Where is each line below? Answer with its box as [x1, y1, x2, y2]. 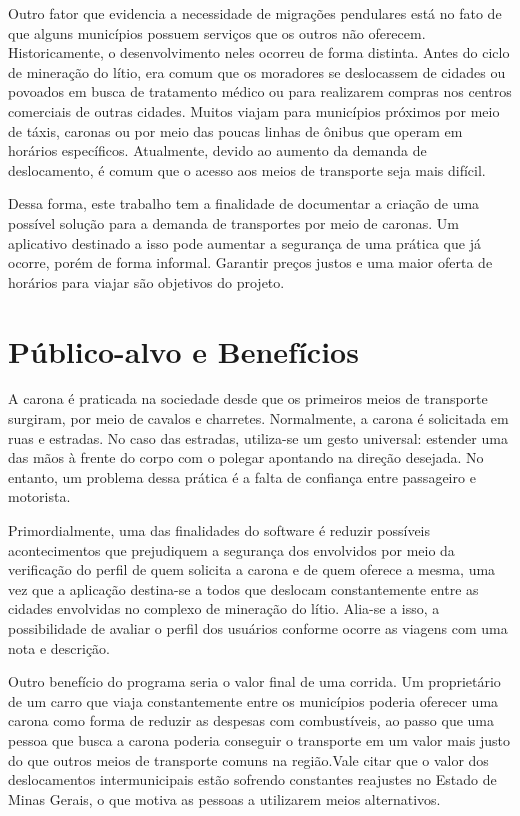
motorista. [8, 486, 71, 507]
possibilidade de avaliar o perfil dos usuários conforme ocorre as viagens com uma [8, 617, 508, 638]
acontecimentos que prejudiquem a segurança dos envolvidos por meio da [8, 539, 455, 560]
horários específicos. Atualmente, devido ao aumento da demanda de [8, 140, 427, 161]
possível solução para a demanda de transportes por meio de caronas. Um [8, 212, 459, 233]
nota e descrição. [8, 637, 110, 658]
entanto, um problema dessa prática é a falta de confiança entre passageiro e [8, 466, 476, 487]
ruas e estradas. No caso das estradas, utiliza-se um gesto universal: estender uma [8, 427, 508, 448]
